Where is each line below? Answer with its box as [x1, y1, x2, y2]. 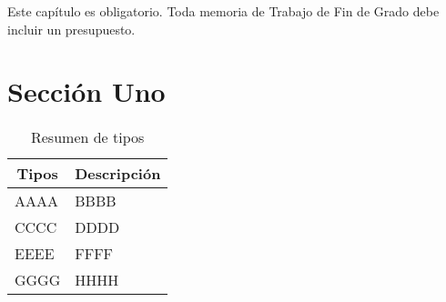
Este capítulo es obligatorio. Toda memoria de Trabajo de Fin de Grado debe [7, 2, 440, 20]
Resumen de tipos [30, 126, 145, 148]
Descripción [75, 163, 161, 185]
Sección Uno [7, 73, 166, 110]
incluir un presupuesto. [7, 19, 136, 38]
